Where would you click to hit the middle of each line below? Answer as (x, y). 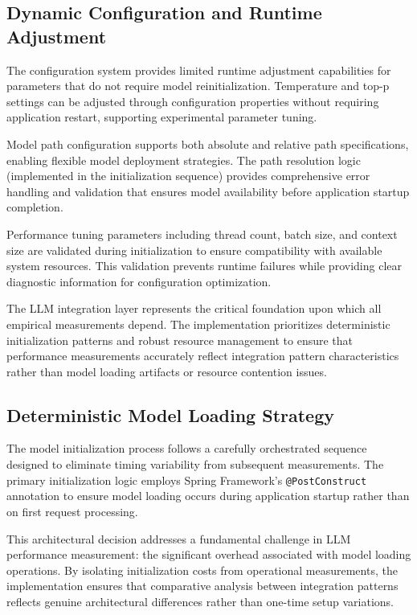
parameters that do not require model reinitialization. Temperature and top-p (198, 86)
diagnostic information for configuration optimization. (139, 281)
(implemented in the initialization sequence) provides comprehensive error (188, 176)
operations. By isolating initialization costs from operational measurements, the (202, 570)
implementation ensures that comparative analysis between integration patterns (202, 586)
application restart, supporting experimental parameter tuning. (162, 117)
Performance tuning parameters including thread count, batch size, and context (202, 234)
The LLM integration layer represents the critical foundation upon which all (194, 308)
